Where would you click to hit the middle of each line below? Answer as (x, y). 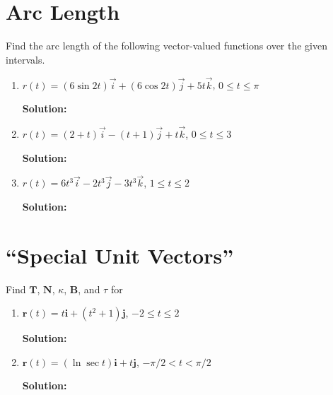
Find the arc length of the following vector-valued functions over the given (167, 46)
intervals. (25, 59)
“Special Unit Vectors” (120, 255)
